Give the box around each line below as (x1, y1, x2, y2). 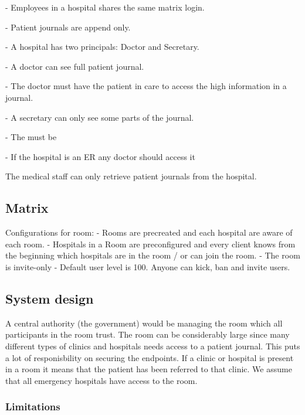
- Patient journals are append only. (5, 21, 131, 33)
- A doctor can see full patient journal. (5, 60, 144, 72)
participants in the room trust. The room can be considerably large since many (5, 328, 290, 341)
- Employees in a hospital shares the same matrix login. (5, 1, 205, 13)
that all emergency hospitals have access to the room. (5, 374, 198, 386)
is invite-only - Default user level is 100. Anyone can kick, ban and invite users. (5, 260, 290, 273)
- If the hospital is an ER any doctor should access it (5, 150, 195, 162)
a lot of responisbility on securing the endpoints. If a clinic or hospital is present (5, 351, 294, 363)
